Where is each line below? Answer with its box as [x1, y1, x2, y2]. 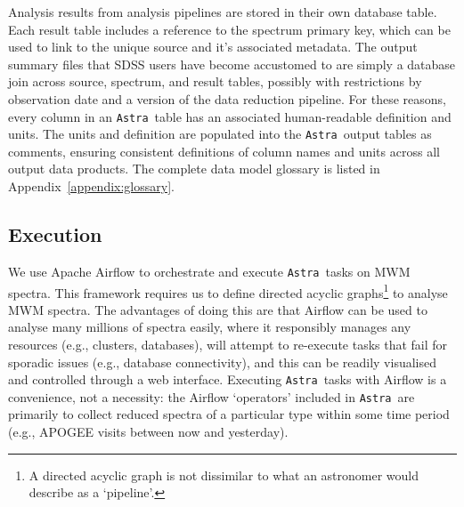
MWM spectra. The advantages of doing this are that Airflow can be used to [8, 300, 427, 318]
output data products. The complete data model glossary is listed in [8, 159, 380, 178]
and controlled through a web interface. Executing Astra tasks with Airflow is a [8, 370, 447, 389]
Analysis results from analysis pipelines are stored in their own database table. [8, 3, 437, 20]
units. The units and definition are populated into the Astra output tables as [8, 125, 432, 143]
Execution [8, 221, 102, 248]
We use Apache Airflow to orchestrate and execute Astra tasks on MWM [8, 262, 411, 280]
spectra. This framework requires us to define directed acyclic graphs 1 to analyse [8, 280, 448, 302]
